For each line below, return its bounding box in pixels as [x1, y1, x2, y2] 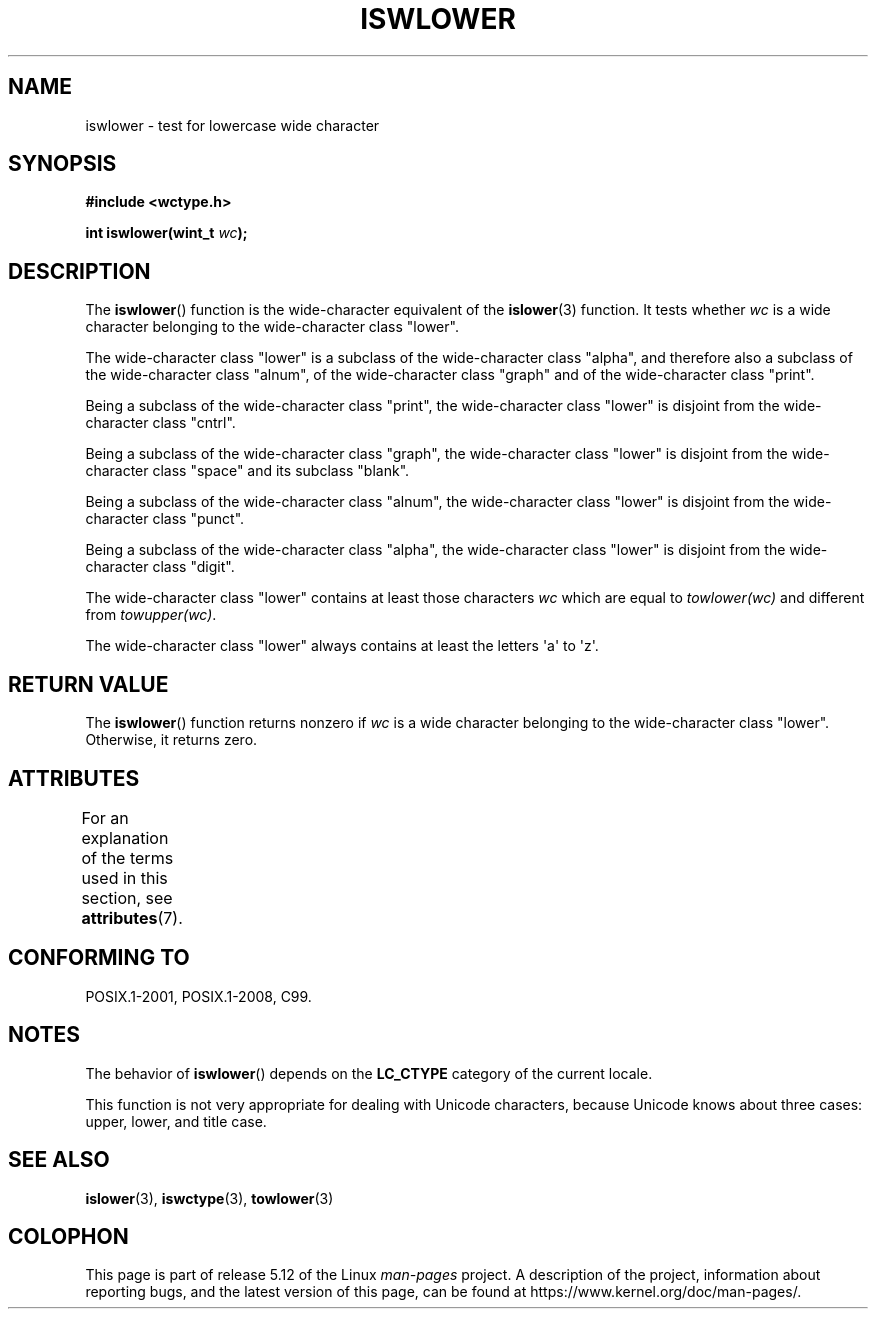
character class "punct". [85, 510, 245, 528]
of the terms [81, 847, 174, 868]
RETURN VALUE [8, 671, 169, 697]
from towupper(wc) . [85, 606, 217, 624]
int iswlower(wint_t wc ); [85, 224, 248, 242]
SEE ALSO [8, 1147, 110, 1173]
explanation [81, 827, 169, 848]
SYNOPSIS [8, 151, 117, 177]
